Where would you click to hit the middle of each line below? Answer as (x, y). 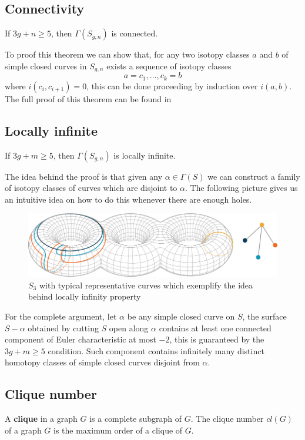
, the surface (264, 316)
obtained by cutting (63, 328)
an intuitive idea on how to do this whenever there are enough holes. (128, 199)
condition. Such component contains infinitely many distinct (156, 350)
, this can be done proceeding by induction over (172, 85)
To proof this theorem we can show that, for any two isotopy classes (127, 54)
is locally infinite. (145, 155)
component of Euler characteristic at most (81, 339)
